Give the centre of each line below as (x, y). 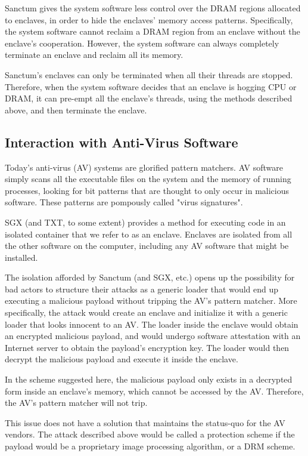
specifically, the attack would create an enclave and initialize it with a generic (146, 312)
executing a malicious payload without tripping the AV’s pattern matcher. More (151, 301)
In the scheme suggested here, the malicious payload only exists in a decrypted (149, 379)
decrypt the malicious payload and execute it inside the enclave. (122, 359)
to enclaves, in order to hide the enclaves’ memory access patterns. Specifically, (149, 19)
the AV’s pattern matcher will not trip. (76, 403)
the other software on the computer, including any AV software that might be (147, 246)
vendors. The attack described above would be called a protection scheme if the (150, 434)
